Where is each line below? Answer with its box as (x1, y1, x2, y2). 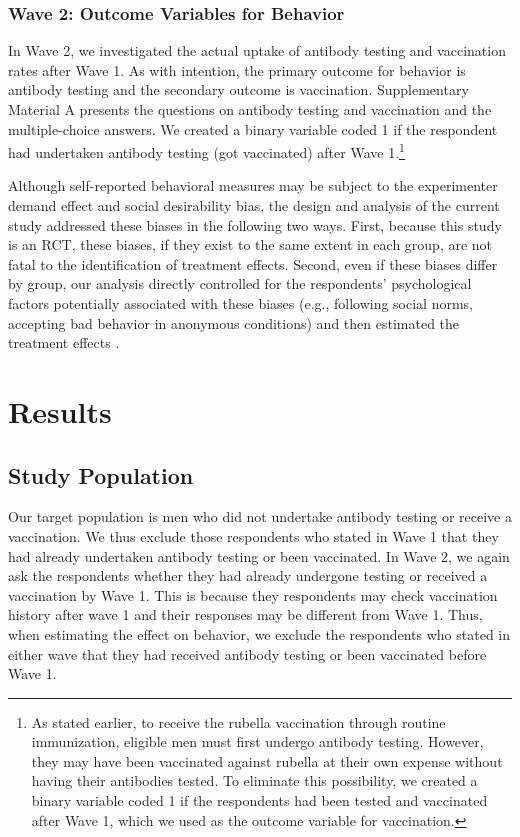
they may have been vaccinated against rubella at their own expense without (31, 750, 503, 771)
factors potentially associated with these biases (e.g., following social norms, (8, 293, 474, 313)
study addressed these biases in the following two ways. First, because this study (8, 214, 502, 235)
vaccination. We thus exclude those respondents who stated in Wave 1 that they (8, 525, 499, 546)
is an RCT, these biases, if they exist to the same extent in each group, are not (8, 234, 493, 255)
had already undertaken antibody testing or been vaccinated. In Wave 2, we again (8, 545, 510, 566)
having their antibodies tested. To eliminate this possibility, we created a (31, 770, 478, 791)
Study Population (8, 459, 194, 490)
